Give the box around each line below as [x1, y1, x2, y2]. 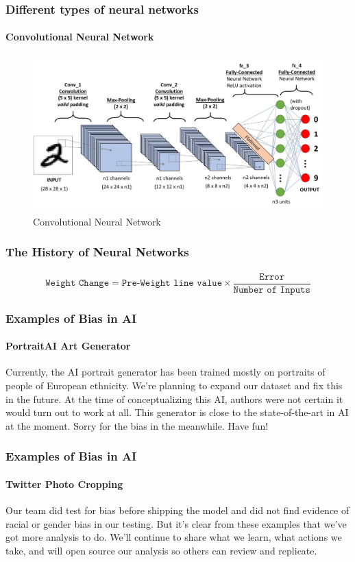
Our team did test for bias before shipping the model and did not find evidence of [5, 503, 350, 517]
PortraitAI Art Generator [5, 339, 131, 353]
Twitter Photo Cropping [5, 476, 123, 491]
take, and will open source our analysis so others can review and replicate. [5, 543, 317, 557]
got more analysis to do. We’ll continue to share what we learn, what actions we [5, 530, 342, 544]
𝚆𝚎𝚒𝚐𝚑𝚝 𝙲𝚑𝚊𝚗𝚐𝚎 [45, 278, 110, 289]
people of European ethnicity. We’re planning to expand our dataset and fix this [5, 378, 343, 393]
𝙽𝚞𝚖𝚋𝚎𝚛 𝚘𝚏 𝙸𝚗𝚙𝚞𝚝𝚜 [233, 284, 310, 295]
